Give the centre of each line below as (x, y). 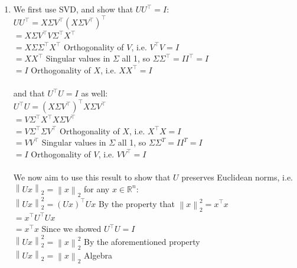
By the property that (136, 203)
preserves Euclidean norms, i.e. (237, 177)
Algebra (98, 255)
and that (29, 93)
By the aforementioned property (142, 241)
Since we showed (71, 229)
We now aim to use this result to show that (92, 177)
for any (97, 188)
